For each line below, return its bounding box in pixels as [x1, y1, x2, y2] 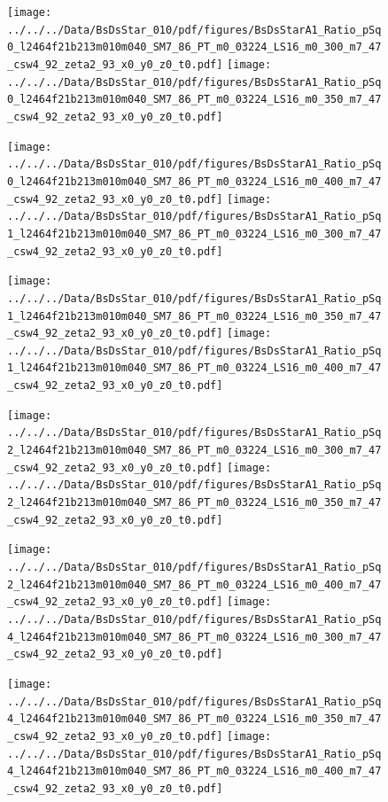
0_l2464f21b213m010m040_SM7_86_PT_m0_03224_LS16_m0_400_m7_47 [7, 175, 382, 188]
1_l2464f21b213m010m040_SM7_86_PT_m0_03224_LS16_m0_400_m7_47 [7, 362, 382, 375]
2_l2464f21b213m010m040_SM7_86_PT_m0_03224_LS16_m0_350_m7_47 [7, 496, 382, 510]
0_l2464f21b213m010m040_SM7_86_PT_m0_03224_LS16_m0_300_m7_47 [7, 41, 382, 54]
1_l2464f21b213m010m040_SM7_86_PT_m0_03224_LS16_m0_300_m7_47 [7, 227, 382, 240]
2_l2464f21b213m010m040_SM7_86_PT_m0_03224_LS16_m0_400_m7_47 [7, 578, 382, 591]
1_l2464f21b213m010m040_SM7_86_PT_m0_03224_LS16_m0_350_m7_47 [7, 309, 382, 323]
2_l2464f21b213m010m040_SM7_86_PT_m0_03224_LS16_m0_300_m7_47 [7, 444, 382, 457]
